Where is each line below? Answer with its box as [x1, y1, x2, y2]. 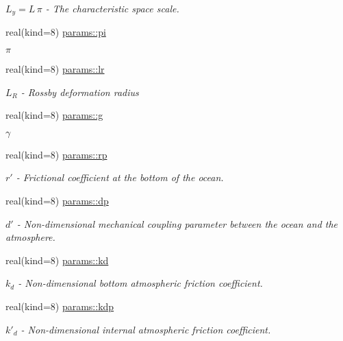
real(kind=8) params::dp [5, 193, 109, 208]
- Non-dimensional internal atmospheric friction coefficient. [21, 322, 271, 336]
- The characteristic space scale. [45, 1, 179, 15]
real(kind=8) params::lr [5, 62, 105, 76]
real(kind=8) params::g [5, 108, 103, 122]
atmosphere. [5, 230, 55, 244]
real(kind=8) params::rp [5, 147, 107, 161]
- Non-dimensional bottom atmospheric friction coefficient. [18, 276, 263, 290]
